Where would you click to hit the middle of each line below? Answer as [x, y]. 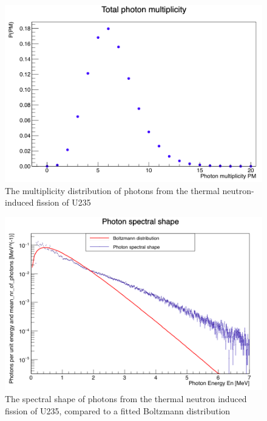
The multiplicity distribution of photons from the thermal [112, 190]
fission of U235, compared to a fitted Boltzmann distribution [118, 410]
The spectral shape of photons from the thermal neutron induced [126, 399]
